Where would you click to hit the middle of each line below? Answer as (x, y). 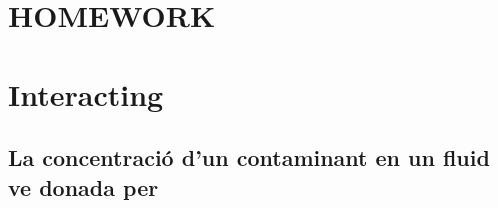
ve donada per (83, 186)
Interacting (86, 93)
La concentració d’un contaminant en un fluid (249, 157)
